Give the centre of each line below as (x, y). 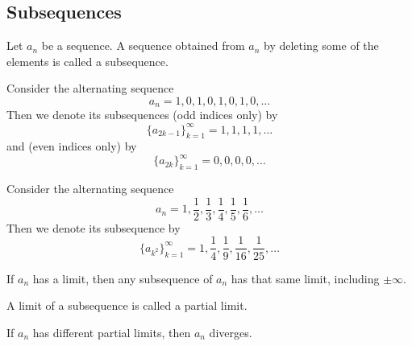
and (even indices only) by (72, 146)
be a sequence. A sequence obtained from (143, 45)
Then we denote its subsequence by (94, 227)
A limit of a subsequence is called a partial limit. (127, 305)
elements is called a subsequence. (87, 61)
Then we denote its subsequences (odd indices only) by (142, 115)
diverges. (231, 332)
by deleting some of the (321, 45)
